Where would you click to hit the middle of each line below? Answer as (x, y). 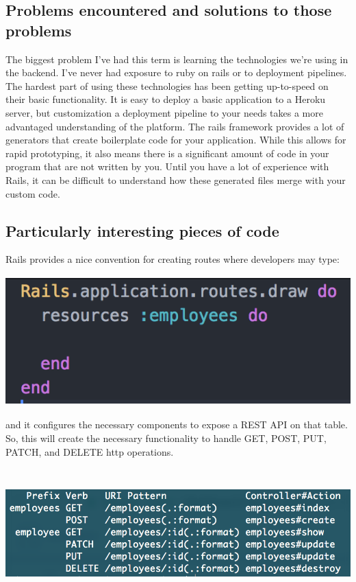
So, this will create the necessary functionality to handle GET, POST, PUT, (166, 438)
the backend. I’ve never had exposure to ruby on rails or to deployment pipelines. (176, 72)
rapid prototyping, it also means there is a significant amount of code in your (167, 153)
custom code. (33, 193)
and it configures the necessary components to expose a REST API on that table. (177, 424)
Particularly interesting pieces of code (142, 230)
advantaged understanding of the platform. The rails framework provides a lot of (175, 126)
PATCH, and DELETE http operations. (90, 451)
